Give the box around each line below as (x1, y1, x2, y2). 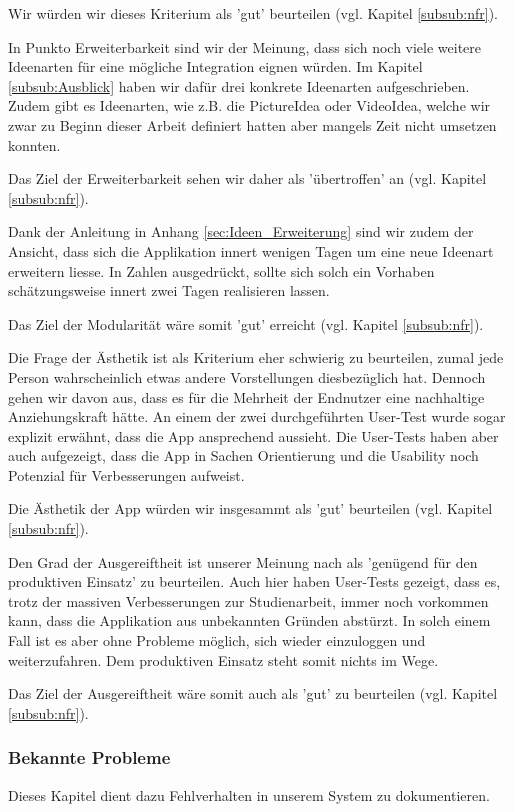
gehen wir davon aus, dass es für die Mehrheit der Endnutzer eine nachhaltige (8, 386, 485, 407)
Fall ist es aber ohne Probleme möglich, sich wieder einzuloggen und (8, 630, 426, 651)
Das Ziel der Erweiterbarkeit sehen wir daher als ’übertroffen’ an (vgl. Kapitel (8, 168, 487, 189)
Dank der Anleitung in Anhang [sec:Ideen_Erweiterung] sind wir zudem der (8, 221, 474, 242)
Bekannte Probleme (8, 745, 171, 770)
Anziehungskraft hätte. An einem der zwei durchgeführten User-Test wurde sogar (8, 406, 506, 427)
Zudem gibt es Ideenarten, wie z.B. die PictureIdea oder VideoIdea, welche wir (8, 95, 491, 116)
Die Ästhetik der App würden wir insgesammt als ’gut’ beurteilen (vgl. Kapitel (8, 498, 493, 519)
